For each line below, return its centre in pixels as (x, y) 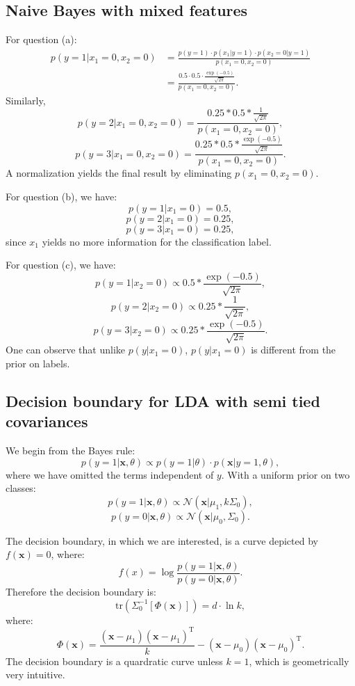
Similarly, (26, 100)
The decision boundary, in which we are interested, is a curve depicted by (162, 540)
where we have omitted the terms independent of (110, 474)
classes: (21, 488)
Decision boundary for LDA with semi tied (163, 400)
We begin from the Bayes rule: (71, 450)
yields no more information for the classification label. (157, 241)
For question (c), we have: (61, 265)
